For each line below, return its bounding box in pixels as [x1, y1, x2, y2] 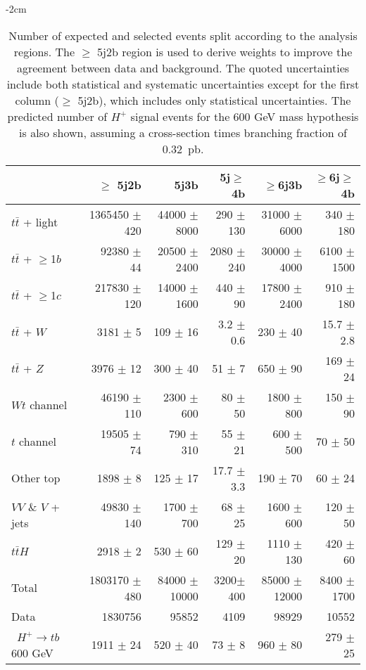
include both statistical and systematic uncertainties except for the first [6, 75, 360, 92]
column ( [15, 91, 59, 108]
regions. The [13, 43, 75, 60]
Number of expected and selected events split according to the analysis [8, 27, 358, 44]
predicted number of [7, 108, 108, 124]
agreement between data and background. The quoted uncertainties [16, 59, 350, 76]
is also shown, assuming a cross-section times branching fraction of [19, 124, 347, 141]
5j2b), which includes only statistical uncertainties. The [77, 91, 351, 108]
